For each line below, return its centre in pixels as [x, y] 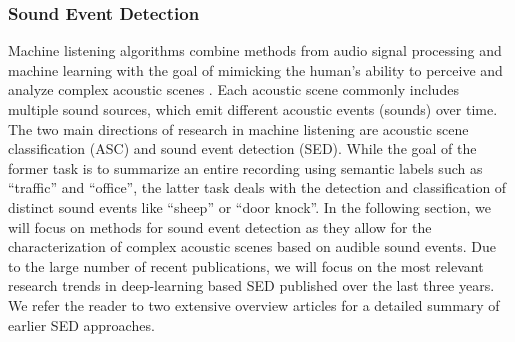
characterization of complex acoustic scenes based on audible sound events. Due [252, 246]
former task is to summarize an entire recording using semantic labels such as [245, 167]
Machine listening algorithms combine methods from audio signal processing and [255, 50]
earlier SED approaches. [81, 324]
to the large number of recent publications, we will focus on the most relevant [246, 265]
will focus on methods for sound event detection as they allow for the [220, 226]
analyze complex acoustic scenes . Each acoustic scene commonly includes [233, 89]
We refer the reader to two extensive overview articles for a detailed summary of [254, 304]
